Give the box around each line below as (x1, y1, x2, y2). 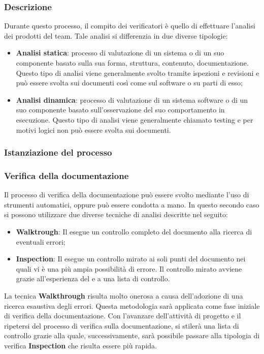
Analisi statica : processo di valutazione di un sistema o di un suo (16, 47, 224, 58)
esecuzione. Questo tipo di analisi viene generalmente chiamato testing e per (16, 114, 253, 125)
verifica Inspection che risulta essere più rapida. (4, 340, 157, 350)
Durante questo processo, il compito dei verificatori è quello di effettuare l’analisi (4, 20, 255, 31)
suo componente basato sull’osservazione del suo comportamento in (16, 104, 225, 115)
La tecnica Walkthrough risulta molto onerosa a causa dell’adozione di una (4, 290, 243, 301)
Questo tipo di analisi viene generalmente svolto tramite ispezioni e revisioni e (16, 67, 259, 78)
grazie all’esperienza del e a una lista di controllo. (16, 273, 170, 284)
